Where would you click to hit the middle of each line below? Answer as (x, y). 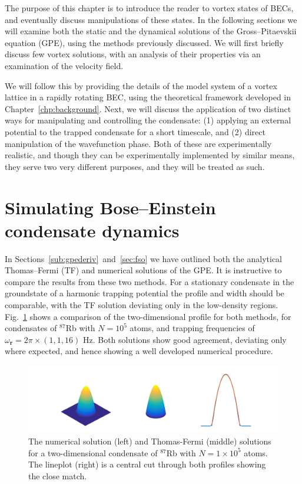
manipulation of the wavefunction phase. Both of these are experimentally (138, 143)
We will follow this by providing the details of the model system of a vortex (141, 85)
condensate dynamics (92, 230)
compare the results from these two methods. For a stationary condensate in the (150, 281)
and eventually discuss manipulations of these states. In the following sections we (151, 19)
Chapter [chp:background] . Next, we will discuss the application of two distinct (148, 108)
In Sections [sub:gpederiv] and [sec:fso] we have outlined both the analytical (143, 258)
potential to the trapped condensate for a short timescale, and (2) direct (135, 131)
